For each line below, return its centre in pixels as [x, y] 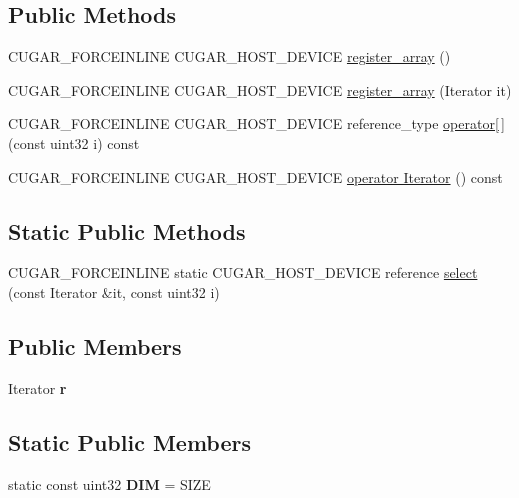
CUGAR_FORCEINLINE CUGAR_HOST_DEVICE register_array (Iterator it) [260, 89]
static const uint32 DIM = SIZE [109, 483]
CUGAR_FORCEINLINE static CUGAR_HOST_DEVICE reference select [243, 272]
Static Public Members [130, 441]
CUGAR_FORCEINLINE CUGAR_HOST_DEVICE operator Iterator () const [255, 176]
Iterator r [37, 387]
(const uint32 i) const [74, 142]
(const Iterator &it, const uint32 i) [114, 291]
